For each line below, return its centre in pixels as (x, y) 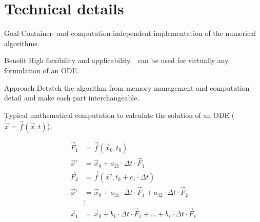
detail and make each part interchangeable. (72, 98)
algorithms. (22, 43)
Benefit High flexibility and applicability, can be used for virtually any (116, 60)
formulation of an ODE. (42, 70)
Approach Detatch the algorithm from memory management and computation (127, 87)
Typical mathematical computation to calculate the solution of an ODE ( (119, 115)
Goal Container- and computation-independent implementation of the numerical (130, 33)
